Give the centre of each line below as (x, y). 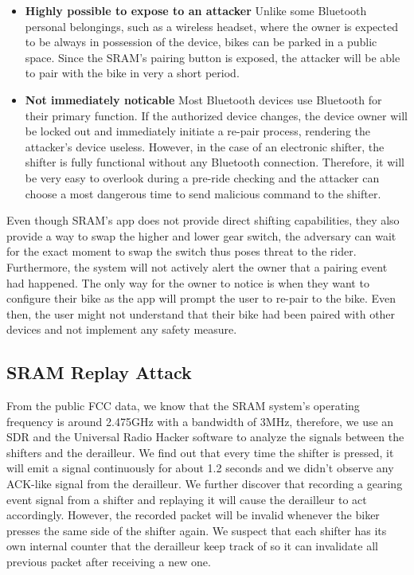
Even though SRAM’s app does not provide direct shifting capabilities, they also (203, 220)
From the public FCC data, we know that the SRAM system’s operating (183, 406)
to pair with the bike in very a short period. (132, 73)
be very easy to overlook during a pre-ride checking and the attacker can (202, 177)
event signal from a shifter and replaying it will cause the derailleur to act (187, 499)
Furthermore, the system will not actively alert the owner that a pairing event (197, 266)
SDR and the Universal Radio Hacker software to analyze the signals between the (205, 437)
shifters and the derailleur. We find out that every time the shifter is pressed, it (200, 452)
